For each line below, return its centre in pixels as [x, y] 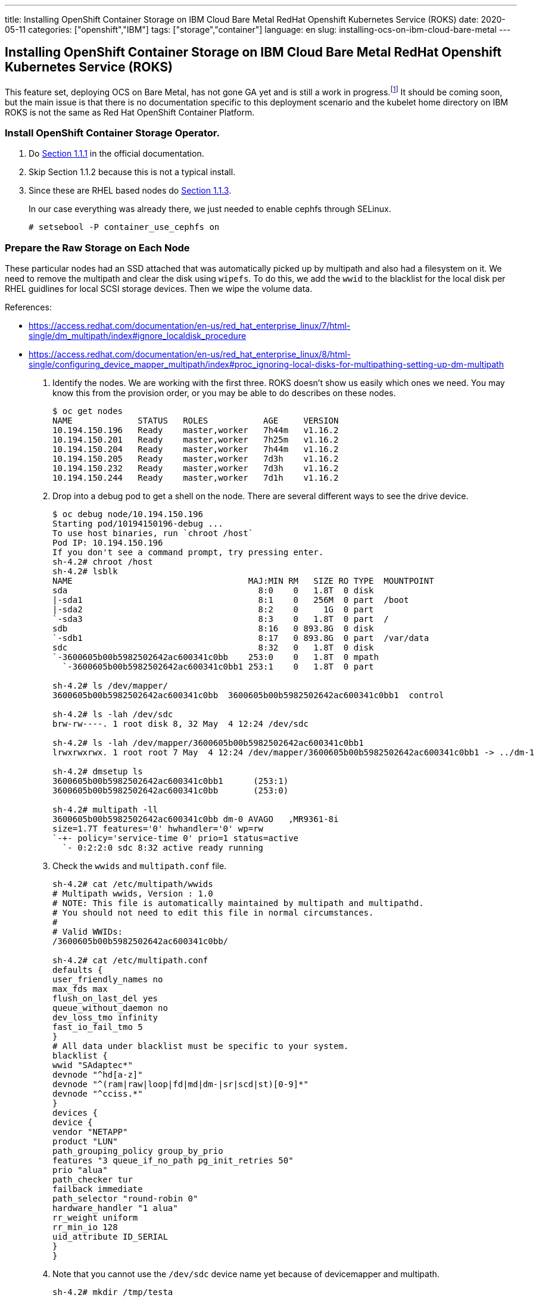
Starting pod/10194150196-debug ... [138, 524]
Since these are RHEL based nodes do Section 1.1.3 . [130, 191]
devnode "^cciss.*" [98, 1094]
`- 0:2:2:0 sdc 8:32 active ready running [163, 848]
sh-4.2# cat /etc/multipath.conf [130, 960]
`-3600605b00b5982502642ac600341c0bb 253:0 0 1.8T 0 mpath [216, 657]
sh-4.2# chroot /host [103, 562]
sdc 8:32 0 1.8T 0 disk [213, 648]
